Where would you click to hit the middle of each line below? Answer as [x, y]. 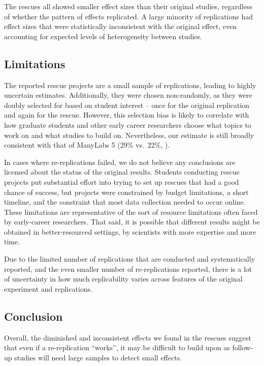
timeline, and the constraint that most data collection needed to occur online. [125, 202]
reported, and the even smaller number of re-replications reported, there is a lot [128, 269]
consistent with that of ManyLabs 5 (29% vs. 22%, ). [87, 145]
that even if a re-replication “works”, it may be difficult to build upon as [117, 347]
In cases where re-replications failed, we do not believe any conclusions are [120, 162]
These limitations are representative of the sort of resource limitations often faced [131, 212]
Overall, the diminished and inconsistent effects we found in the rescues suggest [128, 337]
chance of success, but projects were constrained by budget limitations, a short [126, 192]
